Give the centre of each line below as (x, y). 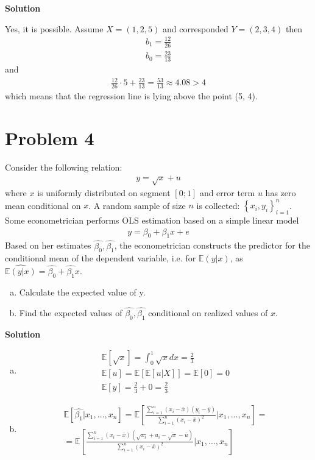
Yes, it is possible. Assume (54, 28)
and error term (227, 193)
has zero (281, 193)
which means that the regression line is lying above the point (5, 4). (131, 95)
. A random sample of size (137, 205)
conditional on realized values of (208, 312)
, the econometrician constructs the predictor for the (212, 245)
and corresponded (195, 28)
